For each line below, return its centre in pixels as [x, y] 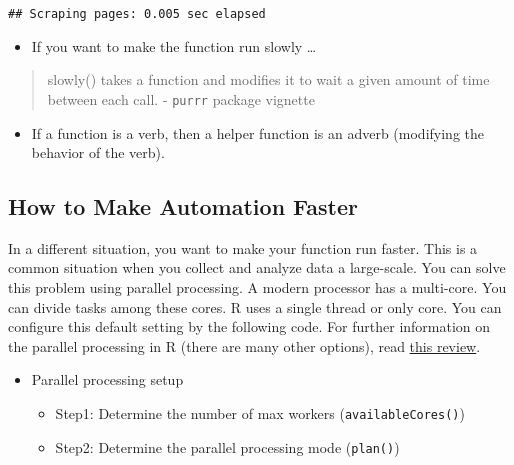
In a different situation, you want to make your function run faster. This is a [243, 247]
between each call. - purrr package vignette [181, 98]
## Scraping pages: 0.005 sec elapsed [137, 14]
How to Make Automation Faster [183, 206]
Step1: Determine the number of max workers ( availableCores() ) [260, 413]
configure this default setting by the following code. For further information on [249, 326]
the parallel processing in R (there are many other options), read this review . [244, 345]
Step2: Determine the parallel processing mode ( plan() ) [227, 446]
